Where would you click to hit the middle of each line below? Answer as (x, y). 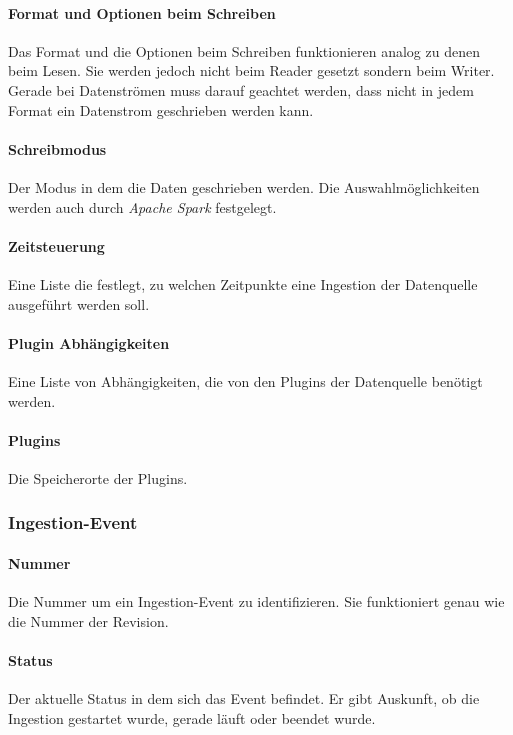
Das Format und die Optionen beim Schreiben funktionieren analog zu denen (244, 50)
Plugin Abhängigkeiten (89, 342)
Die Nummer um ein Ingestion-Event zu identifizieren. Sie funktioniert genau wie (256, 601)
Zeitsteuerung (56, 245)
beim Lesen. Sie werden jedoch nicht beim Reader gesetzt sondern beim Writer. (251, 70)
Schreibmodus (57, 148)
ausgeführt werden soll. (79, 303)
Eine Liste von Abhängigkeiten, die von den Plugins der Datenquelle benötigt (245, 380)
